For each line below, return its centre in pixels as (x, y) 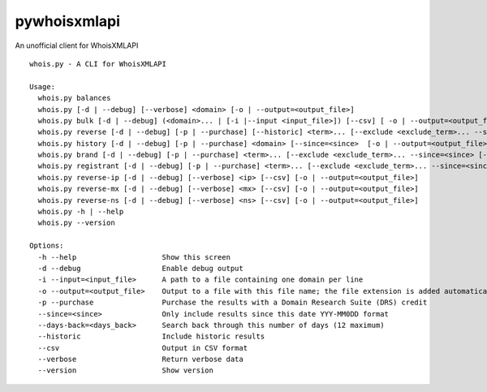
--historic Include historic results (151, 336)
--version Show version (126, 370)
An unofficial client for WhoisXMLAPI (77, 45)
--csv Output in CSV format (142, 348)
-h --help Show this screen (134, 257)
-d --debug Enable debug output (140, 268)
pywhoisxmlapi (68, 21)
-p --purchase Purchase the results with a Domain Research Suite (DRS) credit (233, 303)
